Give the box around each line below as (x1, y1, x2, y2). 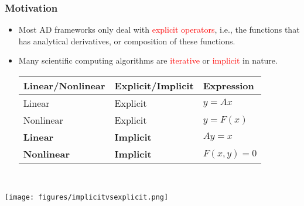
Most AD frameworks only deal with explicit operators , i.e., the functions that (18, 23, 300, 36)
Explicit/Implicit (114, 79, 194, 92)
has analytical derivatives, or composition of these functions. (18, 34, 235, 47)
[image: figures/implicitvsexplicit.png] (5, 193, 169, 201)
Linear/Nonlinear (23, 79, 105, 92)
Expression (203, 79, 254, 92)
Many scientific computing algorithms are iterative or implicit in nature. (18, 54, 278, 67)
